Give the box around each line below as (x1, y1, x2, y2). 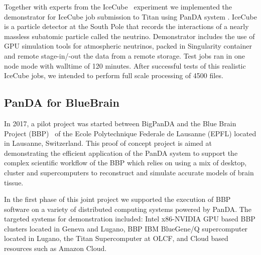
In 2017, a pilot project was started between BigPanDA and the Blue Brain (4, 118, 236, 128)
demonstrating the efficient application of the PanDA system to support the (4, 147, 238, 158)
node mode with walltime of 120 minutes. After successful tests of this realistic (4, 60, 246, 71)
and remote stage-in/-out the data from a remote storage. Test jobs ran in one (4, 50, 245, 61)
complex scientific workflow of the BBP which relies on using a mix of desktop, (4, 157, 247, 168)
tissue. (4, 177, 24, 187)
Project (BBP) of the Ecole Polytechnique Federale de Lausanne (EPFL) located (4, 128, 256, 138)
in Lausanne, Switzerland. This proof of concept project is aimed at (4, 138, 212, 148)
